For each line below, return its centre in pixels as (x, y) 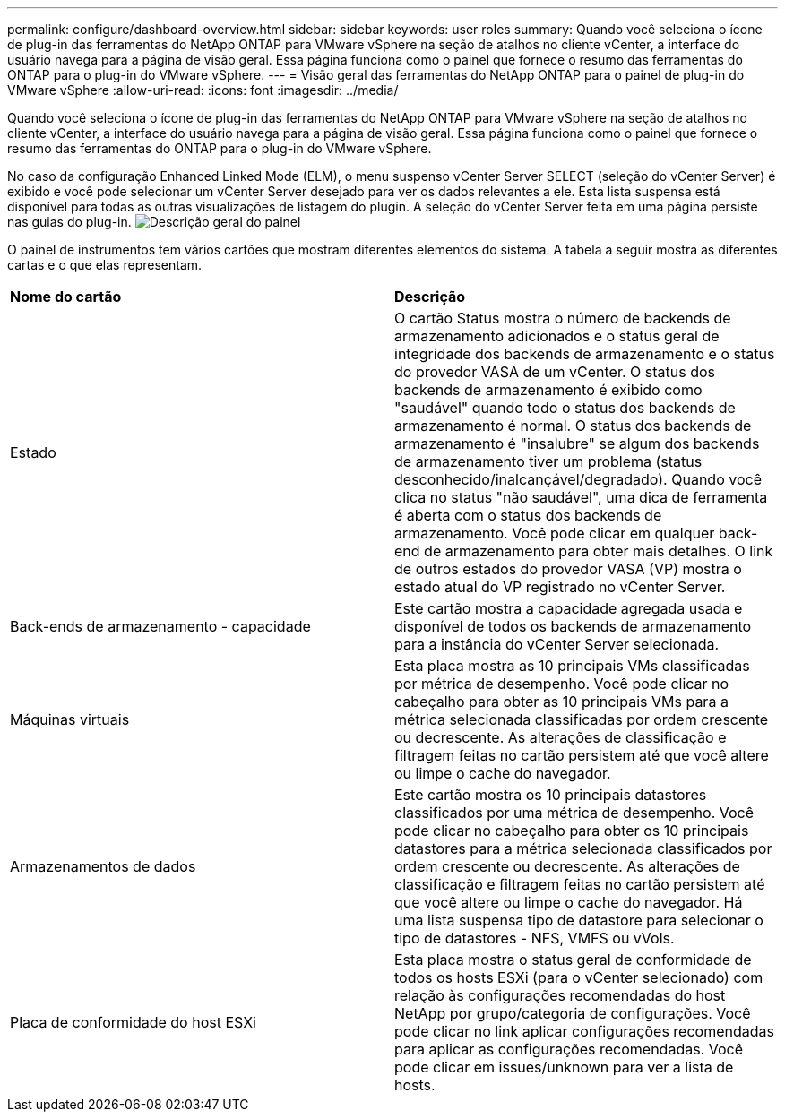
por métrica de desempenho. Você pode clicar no (562, 684)
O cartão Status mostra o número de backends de (563, 318)
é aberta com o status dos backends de (528, 515)
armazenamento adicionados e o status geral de (557, 336)
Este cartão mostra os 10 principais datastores (551, 795)
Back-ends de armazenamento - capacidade (160, 626)
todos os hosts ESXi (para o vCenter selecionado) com (579, 977)
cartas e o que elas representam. (105, 265)
